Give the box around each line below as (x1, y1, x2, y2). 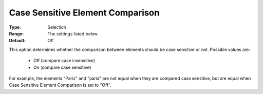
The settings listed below (47, 31, 98, 36)
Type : (9, 24, 21, 30)
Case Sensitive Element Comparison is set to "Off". (9, 82, 112, 88)
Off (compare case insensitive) (33, 58, 95, 63)
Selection (47, 24, 67, 30)
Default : (9, 38, 26, 44)
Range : (9, 31, 24, 36)
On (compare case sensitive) (33, 64, 91, 70)
